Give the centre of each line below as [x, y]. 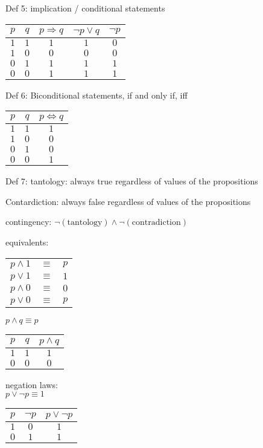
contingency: [29, 222]
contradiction [156, 223]
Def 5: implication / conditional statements [85, 8]
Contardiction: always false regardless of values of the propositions [128, 201]
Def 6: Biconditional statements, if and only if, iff [97, 95]
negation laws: [32, 384]
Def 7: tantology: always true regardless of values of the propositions [132, 181]
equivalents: [27, 242]
